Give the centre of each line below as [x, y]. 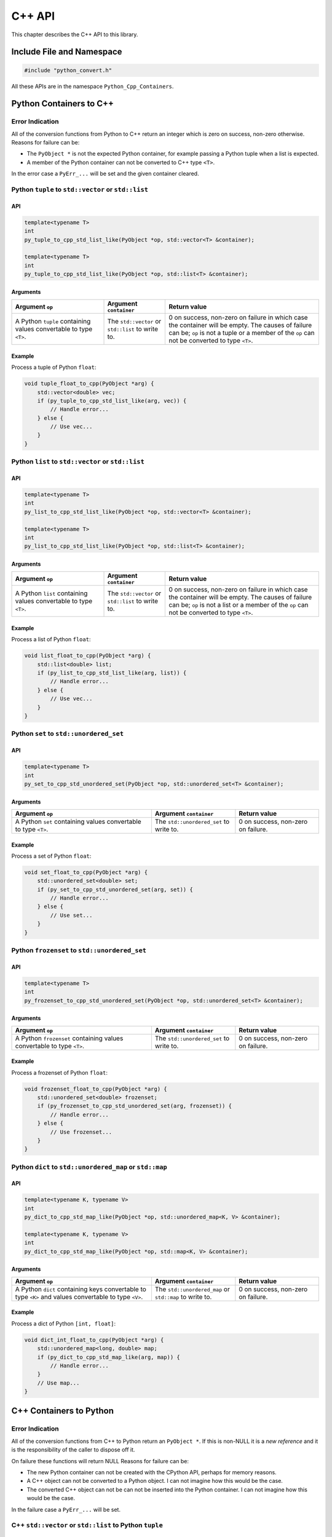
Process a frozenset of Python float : [59, 1072]
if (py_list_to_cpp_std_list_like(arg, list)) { [112, 673]
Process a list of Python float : [51, 639]
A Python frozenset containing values [69, 1038]
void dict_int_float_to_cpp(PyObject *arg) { [94, 1340]
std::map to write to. [183, 1297]
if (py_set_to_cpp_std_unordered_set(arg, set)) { [115, 889]
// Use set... [71, 915]
